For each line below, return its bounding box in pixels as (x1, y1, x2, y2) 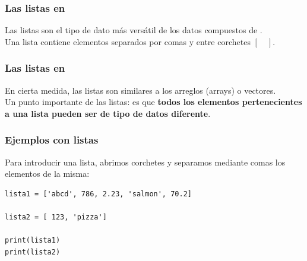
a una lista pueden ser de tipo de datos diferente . (5, 107, 211, 119)
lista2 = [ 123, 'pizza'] (5, 213, 107, 221)
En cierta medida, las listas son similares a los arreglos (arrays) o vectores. (5, 84, 276, 96)
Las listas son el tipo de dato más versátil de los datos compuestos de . (5, 24, 262, 36)
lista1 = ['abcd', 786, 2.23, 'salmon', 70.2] (5, 189, 192, 198)
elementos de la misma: (5, 167, 90, 180)
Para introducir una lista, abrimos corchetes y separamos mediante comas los (5, 155, 286, 168)
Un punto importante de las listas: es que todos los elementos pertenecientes (5, 96, 302, 108)
